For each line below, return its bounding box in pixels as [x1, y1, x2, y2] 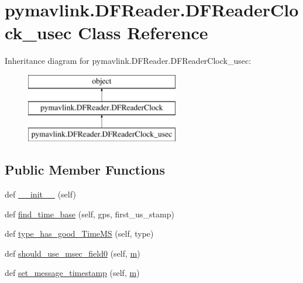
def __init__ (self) [5, 188, 76, 200]
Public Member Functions [5, 161, 165, 179]
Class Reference [78, 21, 208, 45]
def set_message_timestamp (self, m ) [5, 267, 140, 279]
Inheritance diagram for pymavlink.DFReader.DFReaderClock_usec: [5, 54, 252, 67]
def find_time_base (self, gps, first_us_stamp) [5, 207, 174, 220]
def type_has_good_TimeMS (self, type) [5, 227, 154, 240]
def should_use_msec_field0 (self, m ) [5, 247, 140, 259]
